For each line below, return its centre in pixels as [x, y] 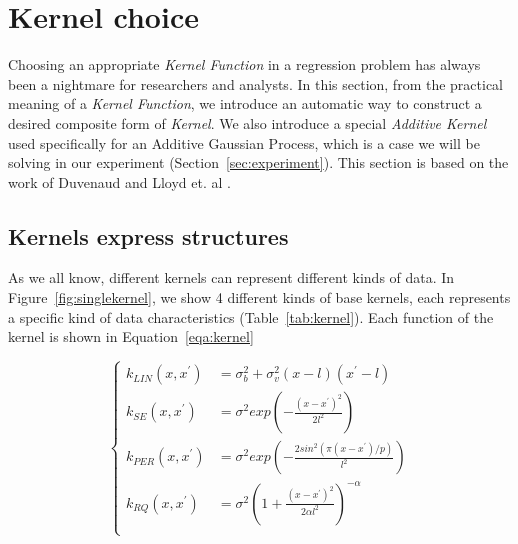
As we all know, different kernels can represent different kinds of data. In [231, 277]
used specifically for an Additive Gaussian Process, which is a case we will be [244, 142]
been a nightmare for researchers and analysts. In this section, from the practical [255, 83]
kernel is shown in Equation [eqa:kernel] [131, 336]
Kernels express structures [148, 235]
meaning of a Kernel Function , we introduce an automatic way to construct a [245, 103]
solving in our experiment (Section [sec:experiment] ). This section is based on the [258, 162]
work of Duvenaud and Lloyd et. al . [119, 181]
